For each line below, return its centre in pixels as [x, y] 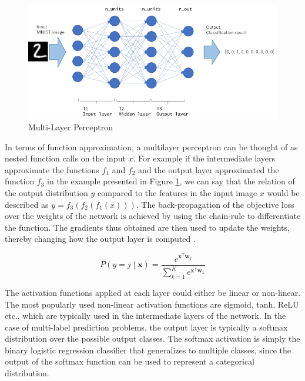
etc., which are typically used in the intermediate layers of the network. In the [145, 316]
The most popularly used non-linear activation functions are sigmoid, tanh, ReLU [152, 304]
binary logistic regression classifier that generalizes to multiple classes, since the [148, 350]
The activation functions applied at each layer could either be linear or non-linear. [153, 292]
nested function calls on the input [65, 158]
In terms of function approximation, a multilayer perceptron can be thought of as [151, 146]
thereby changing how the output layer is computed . [100, 239]
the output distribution [46, 193]
